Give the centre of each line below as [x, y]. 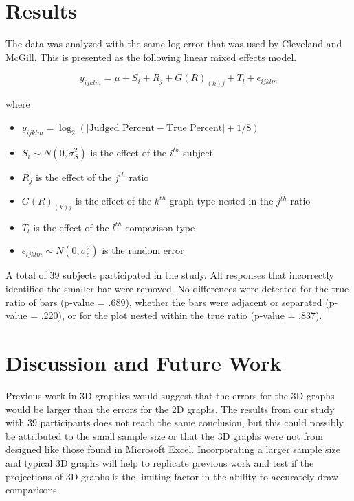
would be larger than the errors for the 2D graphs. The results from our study [170, 409]
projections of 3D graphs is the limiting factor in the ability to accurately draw [172, 476]
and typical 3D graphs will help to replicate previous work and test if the [160, 462]
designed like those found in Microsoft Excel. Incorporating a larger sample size [173, 449]
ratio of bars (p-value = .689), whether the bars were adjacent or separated [164, 302]
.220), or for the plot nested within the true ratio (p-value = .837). [181, 315]
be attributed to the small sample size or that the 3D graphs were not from [164, 435]
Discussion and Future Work [144, 363]
